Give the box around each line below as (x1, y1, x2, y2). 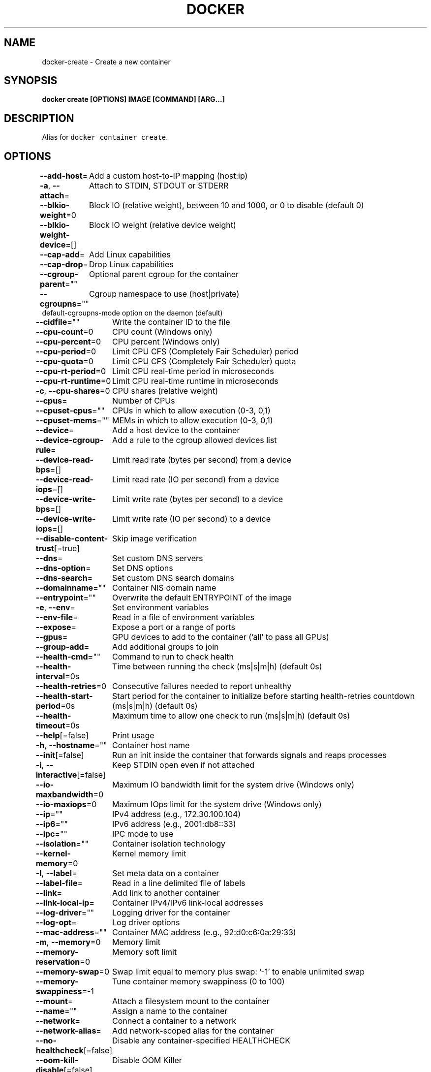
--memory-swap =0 (35, 967, 110, 977)
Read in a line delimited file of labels (112, 878, 246, 888)
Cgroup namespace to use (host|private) (89, 289, 240, 299)
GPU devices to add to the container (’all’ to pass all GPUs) (112, 632, 329, 642)
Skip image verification (112, 534, 197, 544)
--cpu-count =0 (35, 327, 93, 337)
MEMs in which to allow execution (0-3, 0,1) (112, 415, 273, 426)
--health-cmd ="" (35, 652, 101, 662)
